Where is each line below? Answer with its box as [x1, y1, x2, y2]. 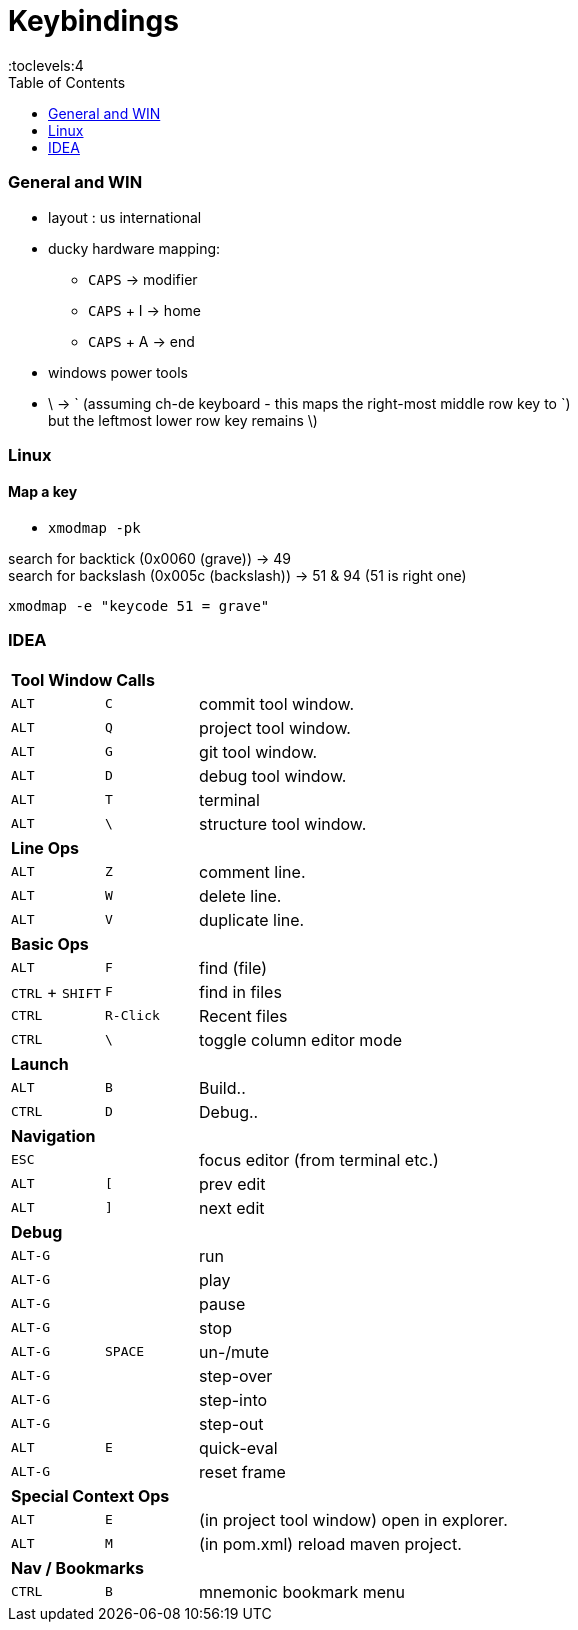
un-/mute [199, 1341, 269, 1362]
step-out [199, 1413, 264, 1434]
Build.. [199, 1077, 246, 1098]
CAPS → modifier [88, 270, 198, 288]
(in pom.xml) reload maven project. [199, 1533, 462, 1554]
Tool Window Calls [11, 669, 155, 690]
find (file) [199, 957, 268, 978]
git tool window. [199, 741, 318, 762]
